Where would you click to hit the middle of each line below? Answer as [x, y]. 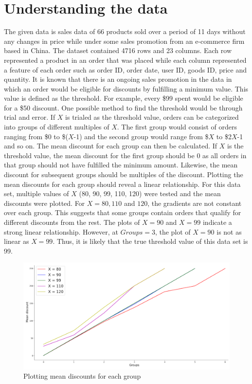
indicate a [217, 222]
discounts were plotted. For [45, 203]
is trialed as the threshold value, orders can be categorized [152, 117]
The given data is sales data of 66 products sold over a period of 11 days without [125, 31]
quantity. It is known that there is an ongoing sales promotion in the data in [118, 79]
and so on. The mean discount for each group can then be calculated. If [111, 146]
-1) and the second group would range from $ [141, 136]
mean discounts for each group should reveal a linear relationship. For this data [122, 184]
